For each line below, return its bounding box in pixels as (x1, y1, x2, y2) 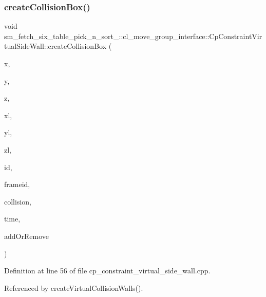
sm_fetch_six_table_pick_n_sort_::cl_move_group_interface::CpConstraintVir (4, 30, 262, 41)
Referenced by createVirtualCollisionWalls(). (4, 282, 143, 293)
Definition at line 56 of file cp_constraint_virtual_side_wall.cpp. (4, 265, 211, 276)
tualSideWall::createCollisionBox (4, 41, 107, 51)
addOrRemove (4, 230, 49, 241)
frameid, (4, 179, 30, 190)
